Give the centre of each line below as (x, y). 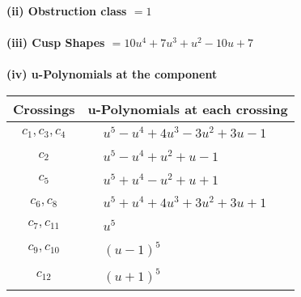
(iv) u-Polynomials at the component (112, 74)
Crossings (44, 108)
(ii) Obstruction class (67, 11)
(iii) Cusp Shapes (56, 42)
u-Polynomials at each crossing (188, 108)
